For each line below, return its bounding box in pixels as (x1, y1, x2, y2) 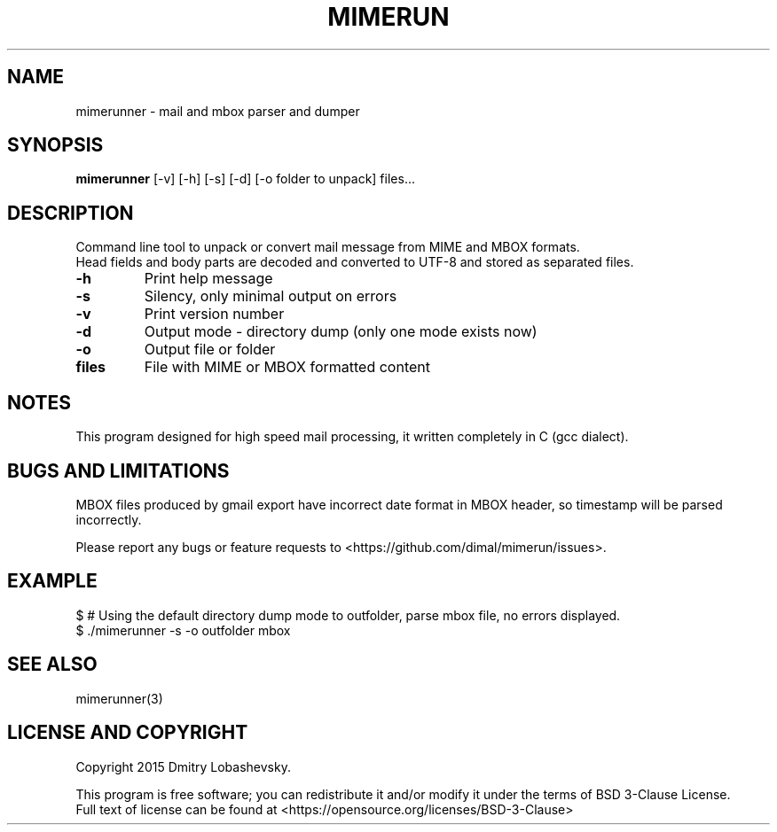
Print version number (144, 305, 285, 323)
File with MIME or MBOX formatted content (144, 358, 430, 377)
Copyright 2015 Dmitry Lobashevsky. (75, 758, 291, 774)
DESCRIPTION (7, 201, 134, 224)
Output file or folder (144, 340, 276, 359)
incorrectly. (75, 511, 142, 527)
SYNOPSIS (7, 134, 104, 157)
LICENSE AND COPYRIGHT (7, 721, 248, 744)
